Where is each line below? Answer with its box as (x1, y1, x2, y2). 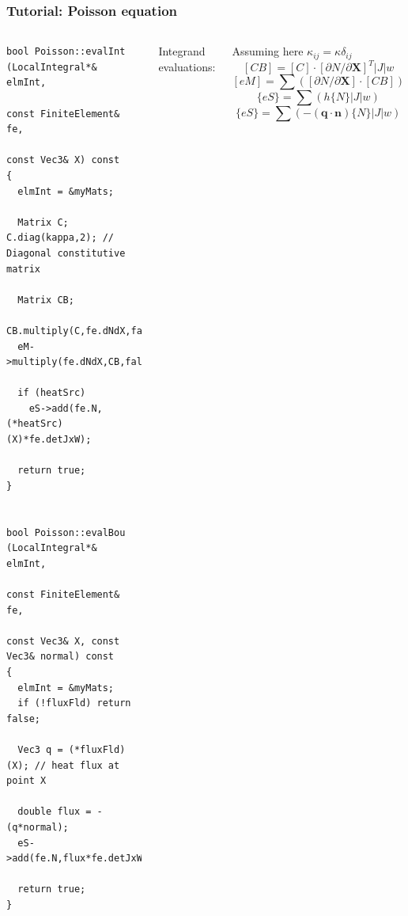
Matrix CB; (17, 294, 74, 306)
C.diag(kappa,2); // (6, 232, 115, 244)
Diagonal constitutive (6, 247, 126, 259)
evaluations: (158, 58, 216, 74)
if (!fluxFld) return (17, 697, 131, 709)
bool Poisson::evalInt (6, 46, 126, 58)
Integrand (158, 43, 206, 59)
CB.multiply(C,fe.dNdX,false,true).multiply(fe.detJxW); (6, 325, 312, 336)
